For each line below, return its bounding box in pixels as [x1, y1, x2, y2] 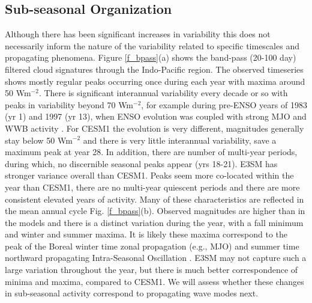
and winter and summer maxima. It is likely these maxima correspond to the [5, 228, 287, 240]
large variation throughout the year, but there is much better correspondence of [5, 263, 298, 276]
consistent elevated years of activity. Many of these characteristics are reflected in [5, 192, 304, 205]
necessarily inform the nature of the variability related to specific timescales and [5, 39, 299, 52]
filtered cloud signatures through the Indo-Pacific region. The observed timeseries [5, 63, 304, 75]
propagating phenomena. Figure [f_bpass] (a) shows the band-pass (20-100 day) [5, 51, 296, 64]
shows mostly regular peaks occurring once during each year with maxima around [5, 75, 305, 87]
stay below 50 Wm [5, 133, 73, 146]
